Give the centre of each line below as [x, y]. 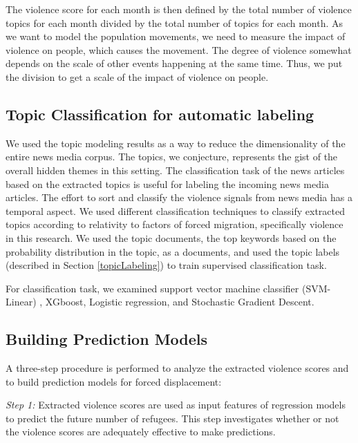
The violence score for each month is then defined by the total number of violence [179, 9]
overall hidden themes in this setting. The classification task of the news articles [175, 170]
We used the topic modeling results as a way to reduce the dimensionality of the [176, 143]
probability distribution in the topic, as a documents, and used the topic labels [173, 251]
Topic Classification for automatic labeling [160, 114]
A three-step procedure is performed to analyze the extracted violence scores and [177, 368]
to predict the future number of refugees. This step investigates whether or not [172, 418]
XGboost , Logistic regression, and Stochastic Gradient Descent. [180, 302]
